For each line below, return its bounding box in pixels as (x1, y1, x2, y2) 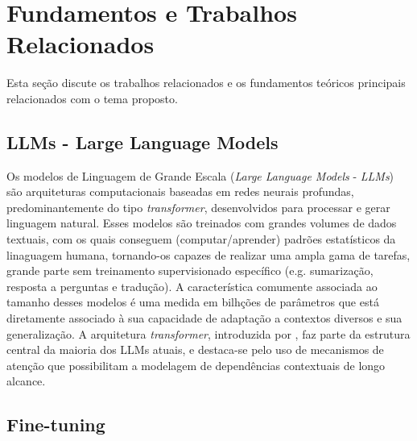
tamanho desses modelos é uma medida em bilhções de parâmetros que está (6, 293, 379, 310)
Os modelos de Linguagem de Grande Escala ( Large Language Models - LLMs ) (6, 167, 394, 184)
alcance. (6, 372, 46, 389)
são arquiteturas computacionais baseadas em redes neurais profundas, (6, 183, 354, 200)
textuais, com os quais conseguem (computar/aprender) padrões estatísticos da (6, 231, 396, 248)
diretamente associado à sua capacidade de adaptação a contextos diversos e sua (6, 310, 403, 327)
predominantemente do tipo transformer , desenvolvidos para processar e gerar (6, 198, 390, 215)
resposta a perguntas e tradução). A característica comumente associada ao (6, 277, 378, 294)
